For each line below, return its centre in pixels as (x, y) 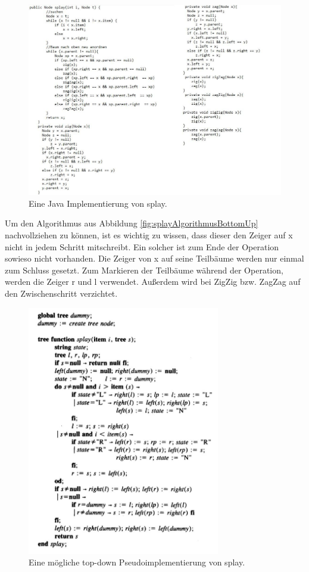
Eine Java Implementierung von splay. (98, 203)
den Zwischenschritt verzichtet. (61, 293)
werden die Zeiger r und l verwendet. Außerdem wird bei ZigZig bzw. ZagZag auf (153, 282)
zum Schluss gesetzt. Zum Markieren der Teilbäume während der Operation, (144, 270)
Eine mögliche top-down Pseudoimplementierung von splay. (137, 562)
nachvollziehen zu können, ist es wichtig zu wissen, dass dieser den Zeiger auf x (149, 235)
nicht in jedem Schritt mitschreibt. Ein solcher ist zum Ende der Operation (142, 246)
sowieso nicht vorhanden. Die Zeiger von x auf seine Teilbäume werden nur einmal (154, 258)
